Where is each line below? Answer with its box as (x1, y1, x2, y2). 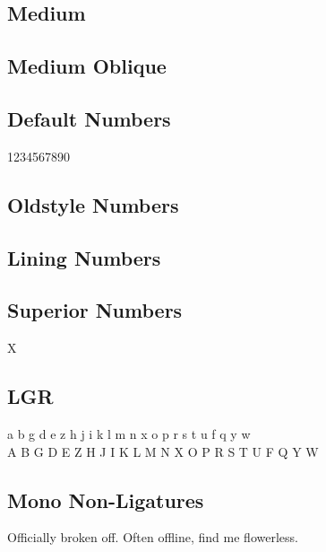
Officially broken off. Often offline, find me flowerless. (7, 528, 298, 547)
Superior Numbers (7, 296, 183, 324)
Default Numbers (7, 104, 171, 132)
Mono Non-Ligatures (7, 486, 204, 513)
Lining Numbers (7, 243, 161, 271)
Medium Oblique (7, 52, 167, 80)
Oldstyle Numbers (7, 190, 179, 218)
